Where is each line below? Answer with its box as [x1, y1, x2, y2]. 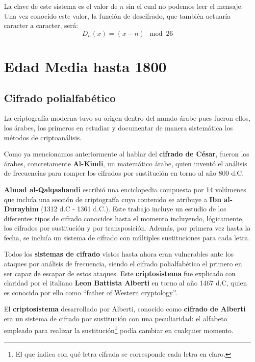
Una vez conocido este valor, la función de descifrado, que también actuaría [4, 10, 230, 21]
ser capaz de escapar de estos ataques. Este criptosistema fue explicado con [4, 268, 236, 278]
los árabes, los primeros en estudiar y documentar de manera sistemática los [4, 122, 233, 132]
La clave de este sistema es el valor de [4, 1, 118, 11]
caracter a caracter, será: [4, 20, 78, 30]
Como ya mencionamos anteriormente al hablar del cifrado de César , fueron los [4, 149, 249, 159]
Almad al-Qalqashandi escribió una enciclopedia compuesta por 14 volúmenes [4, 184, 246, 194]
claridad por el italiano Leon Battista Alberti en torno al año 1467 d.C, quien [4, 278, 247, 288]
